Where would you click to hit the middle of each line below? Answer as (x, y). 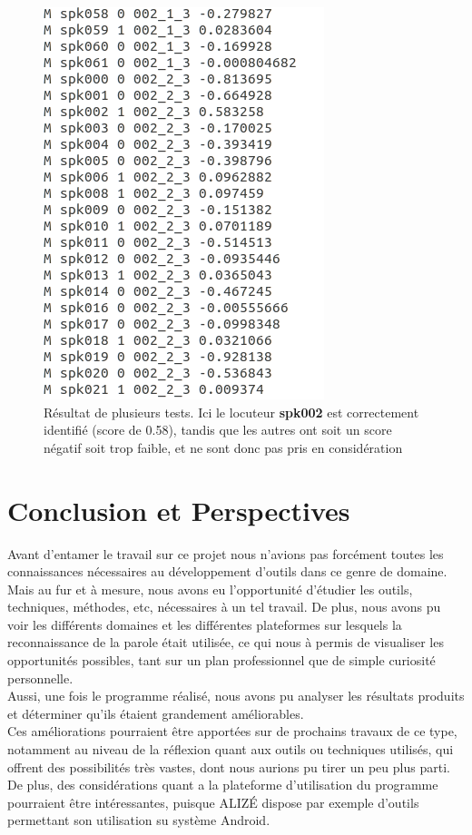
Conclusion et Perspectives (179, 510)
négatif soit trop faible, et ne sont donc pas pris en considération (223, 447)
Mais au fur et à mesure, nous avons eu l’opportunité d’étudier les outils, (210, 589)
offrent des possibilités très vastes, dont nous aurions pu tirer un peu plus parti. (229, 766)
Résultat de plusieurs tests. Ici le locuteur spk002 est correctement (231, 412)
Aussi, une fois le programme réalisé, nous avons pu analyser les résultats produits (236, 696)
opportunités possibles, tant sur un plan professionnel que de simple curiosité (221, 660)
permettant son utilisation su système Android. (139, 820)
